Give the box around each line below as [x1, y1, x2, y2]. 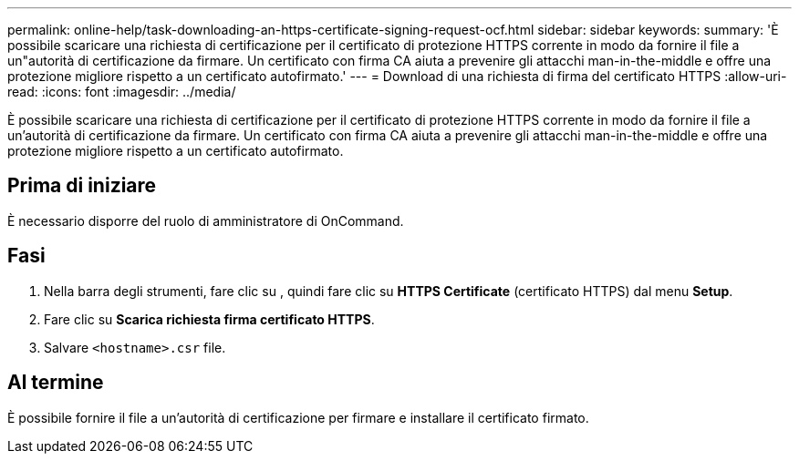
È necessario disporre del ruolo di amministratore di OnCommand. [7, 212, 404, 229]
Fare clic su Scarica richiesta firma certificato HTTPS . [44, 311, 375, 327]
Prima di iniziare [7, 174, 157, 198]
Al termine [7, 371, 104, 394]
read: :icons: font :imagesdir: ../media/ [7, 84, 236, 99]
